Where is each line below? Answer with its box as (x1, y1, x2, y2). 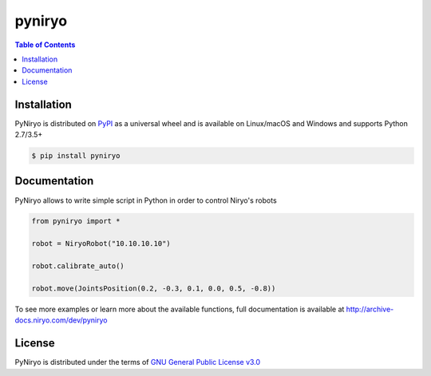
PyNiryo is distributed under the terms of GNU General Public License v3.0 (14, 358, 261, 367)
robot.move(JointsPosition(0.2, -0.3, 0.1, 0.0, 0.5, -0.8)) (31, 283, 276, 293)
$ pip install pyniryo (31, 152, 121, 160)
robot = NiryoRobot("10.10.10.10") (31, 239, 171, 248)
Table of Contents (14, 40, 76, 49)
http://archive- (346, 304, 394, 314)
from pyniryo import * (31, 216, 121, 226)
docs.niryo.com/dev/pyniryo (14, 315, 108, 325)
